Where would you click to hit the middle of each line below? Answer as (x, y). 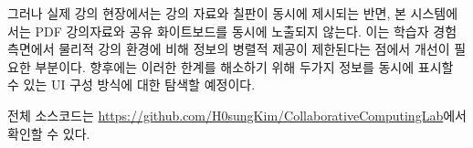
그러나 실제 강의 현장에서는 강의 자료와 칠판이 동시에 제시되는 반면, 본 (207, 13)
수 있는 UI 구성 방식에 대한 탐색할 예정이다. (131, 85)
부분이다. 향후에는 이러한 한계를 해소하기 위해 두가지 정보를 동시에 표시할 (244, 66)
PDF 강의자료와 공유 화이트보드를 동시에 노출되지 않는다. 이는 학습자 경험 (246, 31)
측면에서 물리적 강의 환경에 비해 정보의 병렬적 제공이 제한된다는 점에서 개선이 (229, 49)
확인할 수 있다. (49, 133)
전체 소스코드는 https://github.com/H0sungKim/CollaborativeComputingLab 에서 (237, 115)
